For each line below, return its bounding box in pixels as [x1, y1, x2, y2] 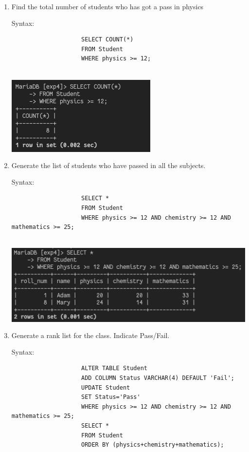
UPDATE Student [81, 384, 130, 391]
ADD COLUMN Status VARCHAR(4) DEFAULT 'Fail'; [81, 375, 234, 382]
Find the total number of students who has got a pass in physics [11, 1, 204, 11]
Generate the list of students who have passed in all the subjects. [11, 160, 206, 170]
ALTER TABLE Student [81, 365, 148, 372]
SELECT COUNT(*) [81, 36, 134, 43]
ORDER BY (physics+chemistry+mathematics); [81, 441, 224, 449]
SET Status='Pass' [81, 394, 141, 401]
